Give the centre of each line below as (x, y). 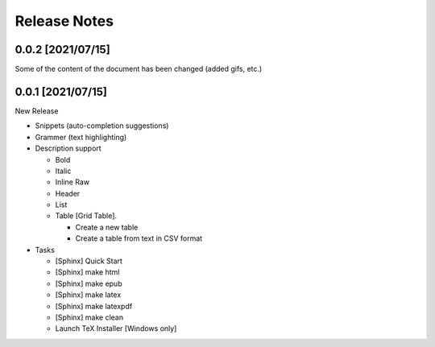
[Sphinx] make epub (89, 283)
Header (68, 193)
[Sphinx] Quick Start (89, 261)
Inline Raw (72, 182)
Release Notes (64, 21)
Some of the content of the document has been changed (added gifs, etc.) (139, 69)
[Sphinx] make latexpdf (94, 306)
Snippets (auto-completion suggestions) (102, 126)
